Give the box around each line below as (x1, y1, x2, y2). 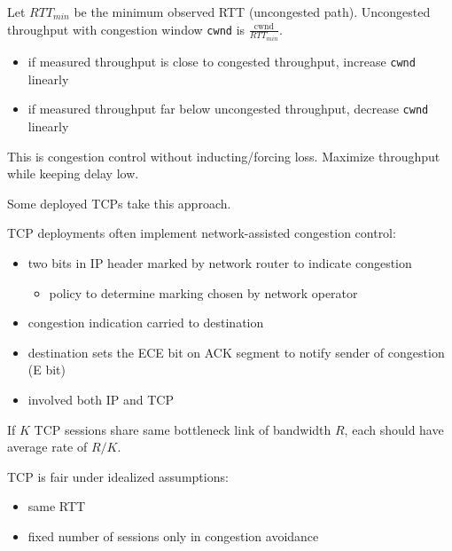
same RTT (27, 497, 86, 516)
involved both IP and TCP (27, 390, 174, 408)
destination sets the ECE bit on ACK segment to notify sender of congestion (27, 342, 445, 361)
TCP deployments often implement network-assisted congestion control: (7, 224, 396, 242)
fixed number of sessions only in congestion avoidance (27, 526, 319, 545)
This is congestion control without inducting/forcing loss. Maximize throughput (7, 146, 440, 165)
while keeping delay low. (7, 164, 139, 183)
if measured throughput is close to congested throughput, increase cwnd (27, 52, 416, 71)
